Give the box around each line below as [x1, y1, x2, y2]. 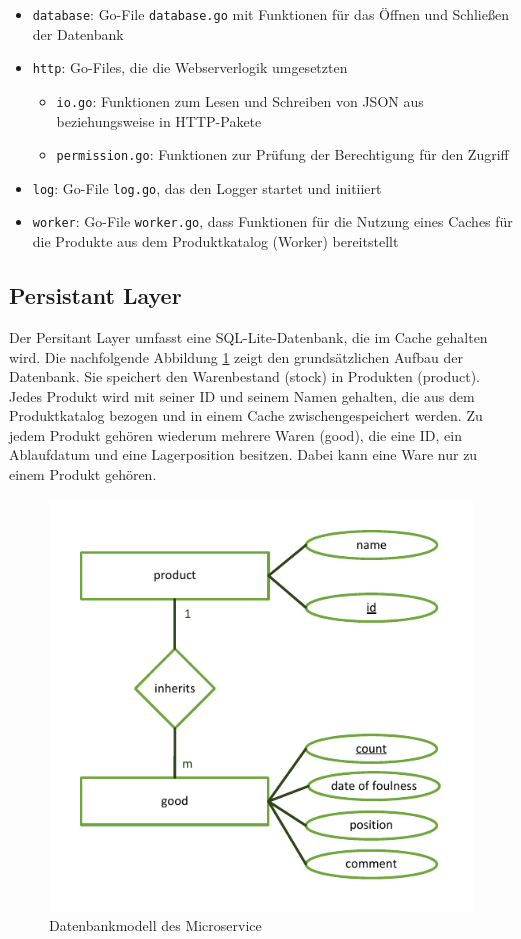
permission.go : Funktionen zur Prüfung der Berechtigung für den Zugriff [56, 144, 509, 165]
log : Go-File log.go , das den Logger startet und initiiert [32, 177, 382, 198]
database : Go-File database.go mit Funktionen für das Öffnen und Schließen [32, 4, 509, 24]
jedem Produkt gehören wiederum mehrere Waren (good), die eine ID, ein [9, 424, 462, 445]
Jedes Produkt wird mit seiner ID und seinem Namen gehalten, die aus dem [9, 385, 475, 406]
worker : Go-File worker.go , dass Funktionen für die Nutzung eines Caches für [32, 211, 513, 232]
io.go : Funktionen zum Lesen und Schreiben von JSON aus [56, 90, 424, 111]
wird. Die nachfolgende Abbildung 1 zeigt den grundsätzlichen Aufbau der [9, 346, 463, 367]
